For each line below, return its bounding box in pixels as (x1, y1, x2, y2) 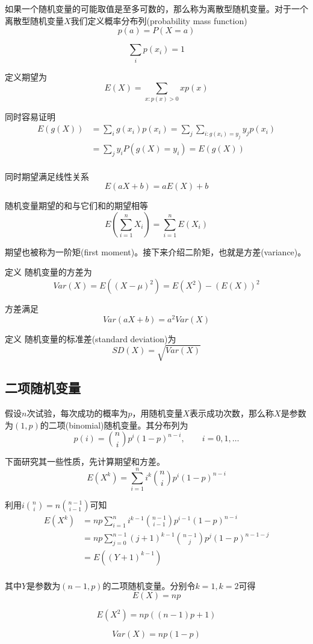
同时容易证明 (5, 110, 55, 123)
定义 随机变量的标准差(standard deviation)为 (5, 332, 176, 345)
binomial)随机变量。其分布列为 (69, 418, 188, 431)
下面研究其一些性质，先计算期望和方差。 (5, 455, 165, 468)
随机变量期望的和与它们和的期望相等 (5, 199, 148, 212)
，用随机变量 (132, 407, 183, 419)
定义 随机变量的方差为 (5, 266, 92, 278)
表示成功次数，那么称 (190, 407, 274, 419)
